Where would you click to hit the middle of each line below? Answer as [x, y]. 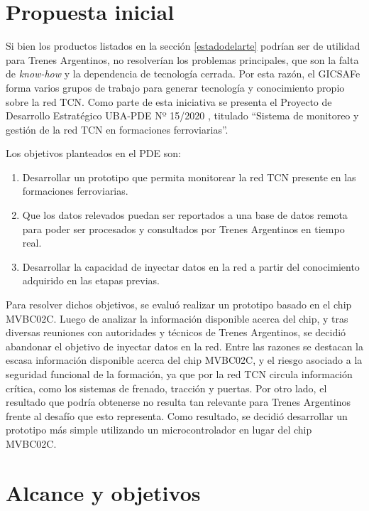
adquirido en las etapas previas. [91, 280]
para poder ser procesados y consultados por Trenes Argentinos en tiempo [183, 228]
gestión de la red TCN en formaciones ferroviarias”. [117, 129]
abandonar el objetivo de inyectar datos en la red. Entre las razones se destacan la [184, 346]
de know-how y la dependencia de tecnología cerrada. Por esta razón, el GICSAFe [183, 74]
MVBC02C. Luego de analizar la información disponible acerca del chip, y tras [177, 318]
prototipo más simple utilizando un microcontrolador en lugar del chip [159, 430]
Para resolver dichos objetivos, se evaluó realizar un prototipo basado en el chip [179, 305]
